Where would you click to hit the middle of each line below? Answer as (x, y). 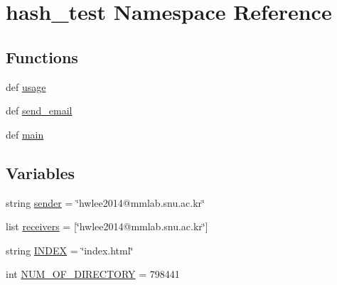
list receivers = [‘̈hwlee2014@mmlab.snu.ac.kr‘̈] (107, 226)
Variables (41, 172)
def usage (26, 86)
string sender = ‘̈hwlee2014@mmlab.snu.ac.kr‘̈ (105, 202)
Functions (42, 57)
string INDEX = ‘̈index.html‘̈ (70, 250)
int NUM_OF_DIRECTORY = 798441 (93, 274)
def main (25, 134)
